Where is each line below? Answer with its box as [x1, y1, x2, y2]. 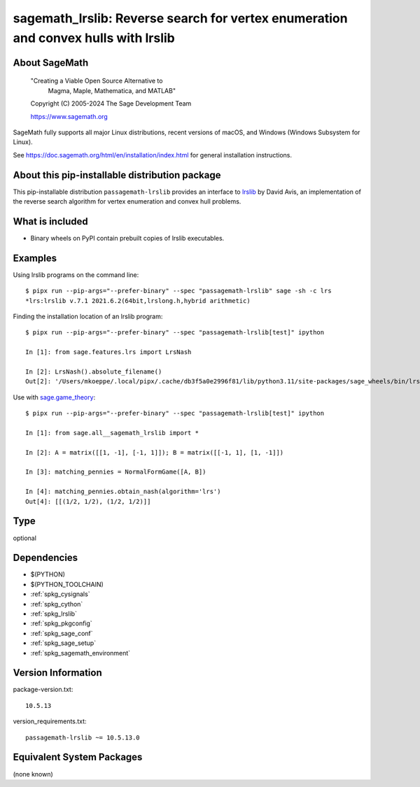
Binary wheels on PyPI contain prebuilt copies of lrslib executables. [30, 234, 225, 242]
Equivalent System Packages [13, 751, 143, 763]
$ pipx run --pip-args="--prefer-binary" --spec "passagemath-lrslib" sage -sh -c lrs [25, 287, 332, 295]
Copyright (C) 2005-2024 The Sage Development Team [30, 99, 192, 108]
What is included [13, 215, 89, 227]
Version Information [13, 667, 102, 679]
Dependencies [13, 552, 78, 564]
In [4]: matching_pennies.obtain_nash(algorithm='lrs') [25, 488, 221, 496]
